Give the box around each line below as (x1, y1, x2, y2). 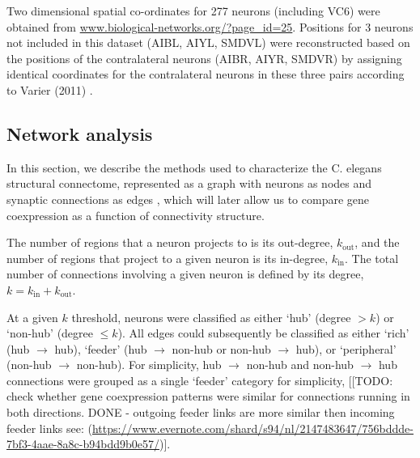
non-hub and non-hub (246, 356, 354, 373)
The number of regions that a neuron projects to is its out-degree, (6, 234, 333, 251)
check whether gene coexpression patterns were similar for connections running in (6, 388, 410, 405)
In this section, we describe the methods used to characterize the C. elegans (6, 159, 382, 176)
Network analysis (6, 121, 153, 146)
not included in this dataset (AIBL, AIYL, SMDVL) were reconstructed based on (6, 34, 410, 51)
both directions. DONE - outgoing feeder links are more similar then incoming (6, 404, 395, 421)
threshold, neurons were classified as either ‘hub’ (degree (71, 308, 351, 325)
